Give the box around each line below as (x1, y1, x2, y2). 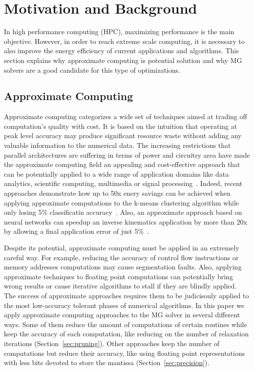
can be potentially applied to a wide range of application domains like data (4, 168, 229, 179)
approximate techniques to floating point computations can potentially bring (4, 271, 233, 281)
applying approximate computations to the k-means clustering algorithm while (4, 197, 239, 207)
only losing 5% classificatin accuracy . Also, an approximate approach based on (4, 207, 242, 217)
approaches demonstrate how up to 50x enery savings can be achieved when (4, 188, 231, 198)
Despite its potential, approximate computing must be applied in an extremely (4, 243, 239, 253)
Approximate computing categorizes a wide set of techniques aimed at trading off (4, 111, 247, 122)
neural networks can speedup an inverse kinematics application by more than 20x (4, 216, 247, 227)
